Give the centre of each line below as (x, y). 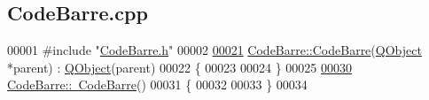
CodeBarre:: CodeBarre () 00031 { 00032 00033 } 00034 (157, 85)
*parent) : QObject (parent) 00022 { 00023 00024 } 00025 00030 (179, 67)
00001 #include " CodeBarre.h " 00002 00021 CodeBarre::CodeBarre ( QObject (214, 50)
